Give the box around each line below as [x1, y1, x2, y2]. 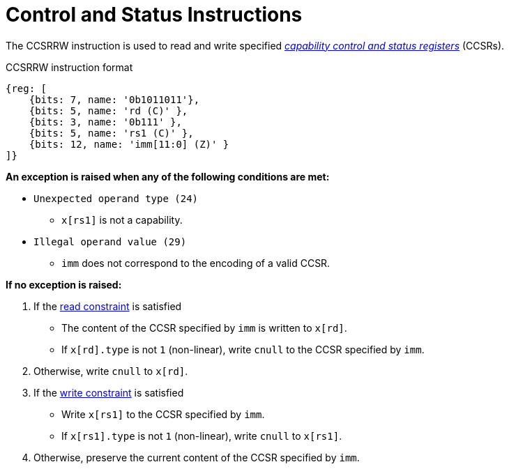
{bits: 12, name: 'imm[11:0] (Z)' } [29, 138, 229, 150]
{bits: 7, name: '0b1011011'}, [29, 93, 200, 105]
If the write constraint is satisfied [33, 386, 184, 399]
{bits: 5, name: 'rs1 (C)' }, [29, 127, 194, 139]
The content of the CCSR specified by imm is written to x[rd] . [61, 321, 347, 334]
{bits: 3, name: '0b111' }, [29, 116, 182, 128]
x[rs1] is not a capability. [61, 213, 183, 226]
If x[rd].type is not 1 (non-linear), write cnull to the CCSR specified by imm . [61, 343, 425, 355]
